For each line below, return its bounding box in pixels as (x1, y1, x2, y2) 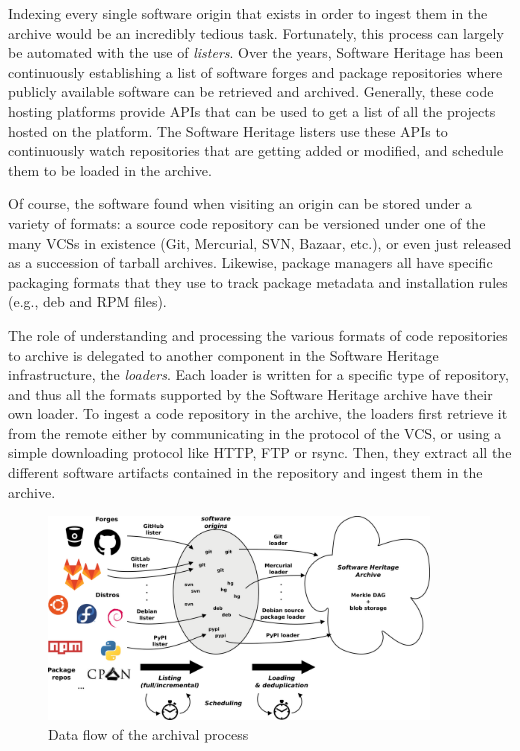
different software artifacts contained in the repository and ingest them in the (8, 462, 483, 483)
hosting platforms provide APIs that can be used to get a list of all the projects (8, 100, 496, 121)
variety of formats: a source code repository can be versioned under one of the (8, 212, 486, 233)
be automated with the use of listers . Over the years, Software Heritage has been (8, 42, 504, 63)
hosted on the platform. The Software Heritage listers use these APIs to (8, 120, 448, 141)
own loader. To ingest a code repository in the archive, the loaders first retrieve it (8, 403, 508, 424)
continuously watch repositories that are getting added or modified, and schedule (8, 140, 504, 161)
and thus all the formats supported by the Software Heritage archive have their (8, 383, 493, 404)
